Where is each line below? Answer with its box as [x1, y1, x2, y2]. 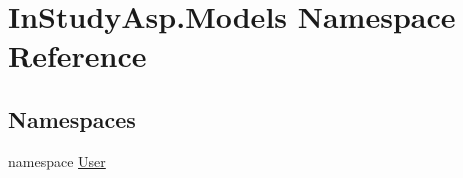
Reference [8, 35, 147, 76]
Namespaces [8, 103, 136, 134]
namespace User [8, 150, 106, 171]
